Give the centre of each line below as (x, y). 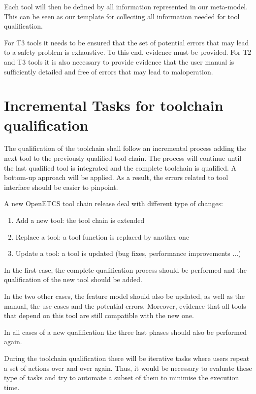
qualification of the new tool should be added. (73, 279)
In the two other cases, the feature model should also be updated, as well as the (124, 296)
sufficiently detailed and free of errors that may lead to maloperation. (109, 71)
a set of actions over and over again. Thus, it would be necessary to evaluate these (128, 368)
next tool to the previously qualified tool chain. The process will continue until (123, 158)
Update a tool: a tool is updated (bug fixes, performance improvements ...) (128, 253)
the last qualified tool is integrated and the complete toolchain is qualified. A (120, 167)
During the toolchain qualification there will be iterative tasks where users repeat (127, 358)
